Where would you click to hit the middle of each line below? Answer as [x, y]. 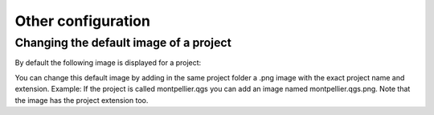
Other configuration [82, 21]
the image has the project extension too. [82, 100]
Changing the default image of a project [123, 43]
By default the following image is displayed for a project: [108, 63]
